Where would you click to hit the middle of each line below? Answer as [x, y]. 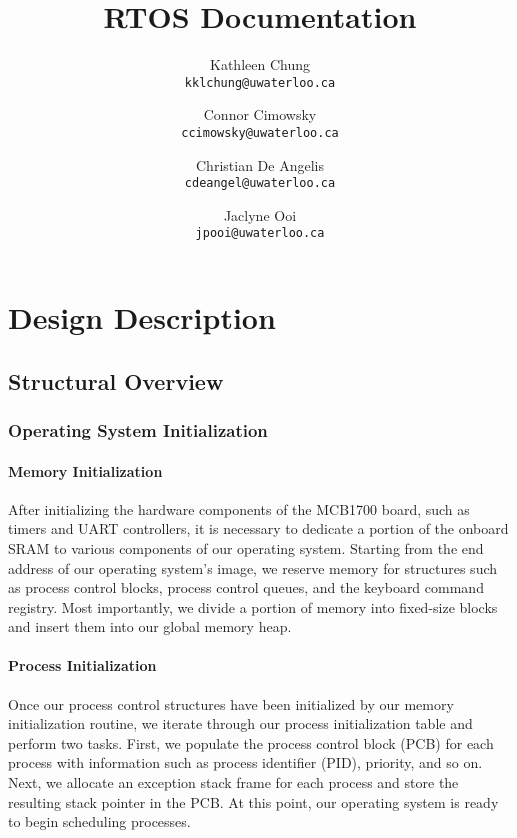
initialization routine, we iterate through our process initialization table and [240, 723]
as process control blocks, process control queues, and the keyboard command [246, 587]
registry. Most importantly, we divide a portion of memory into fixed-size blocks [253, 606]
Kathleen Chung [260, 64]
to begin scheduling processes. [99, 821]
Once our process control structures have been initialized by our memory [231, 703]
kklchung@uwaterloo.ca [260, 82]
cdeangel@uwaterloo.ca [260, 183]
